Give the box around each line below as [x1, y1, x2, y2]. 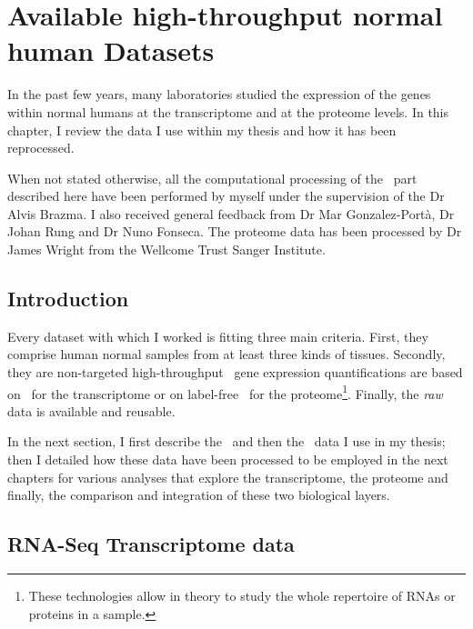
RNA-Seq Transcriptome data [7, 530, 295, 558]
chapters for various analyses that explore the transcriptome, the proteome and [7, 467, 448, 486]
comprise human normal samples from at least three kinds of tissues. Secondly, [7, 344, 446, 364]
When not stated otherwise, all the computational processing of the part [7, 168, 418, 187]
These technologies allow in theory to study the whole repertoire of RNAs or [28, 586, 456, 605]
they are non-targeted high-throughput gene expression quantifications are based [7, 363, 463, 382]
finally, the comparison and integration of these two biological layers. [7, 485, 390, 504]
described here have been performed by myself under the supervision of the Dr [7, 186, 445, 205]
